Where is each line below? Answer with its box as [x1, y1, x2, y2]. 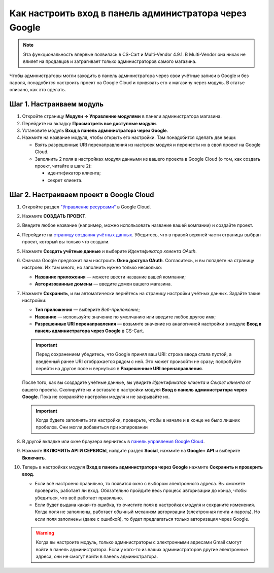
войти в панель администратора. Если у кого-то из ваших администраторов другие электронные [36, 546, 248, 552]
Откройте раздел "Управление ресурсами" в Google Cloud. [22, 203, 151, 210]
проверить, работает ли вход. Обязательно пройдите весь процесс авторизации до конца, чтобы [35, 487, 247, 494]
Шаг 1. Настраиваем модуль [9, 100, 104, 109]
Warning [36, 530, 54, 536]
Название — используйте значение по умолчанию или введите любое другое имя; [35, 313, 216, 319]
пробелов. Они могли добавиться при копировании [36, 424, 148, 431]
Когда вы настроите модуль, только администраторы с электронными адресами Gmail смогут [36, 539, 242, 545]
